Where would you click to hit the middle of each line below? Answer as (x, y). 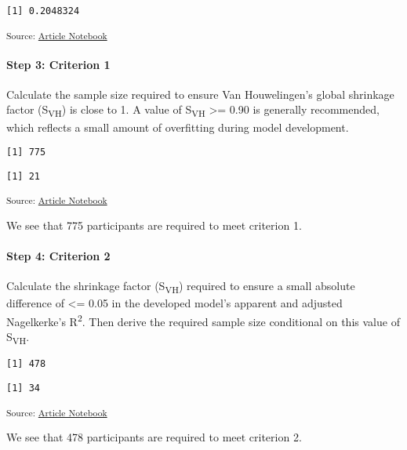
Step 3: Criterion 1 (58, 64)
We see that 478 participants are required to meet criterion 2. (154, 436)
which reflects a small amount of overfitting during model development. (178, 127)
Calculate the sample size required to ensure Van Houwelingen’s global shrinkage (200, 94)
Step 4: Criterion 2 (58, 255)
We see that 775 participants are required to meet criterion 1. (154, 225)
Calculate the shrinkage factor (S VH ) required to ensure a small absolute (181, 287)
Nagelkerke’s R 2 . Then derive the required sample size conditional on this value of (203, 320)
